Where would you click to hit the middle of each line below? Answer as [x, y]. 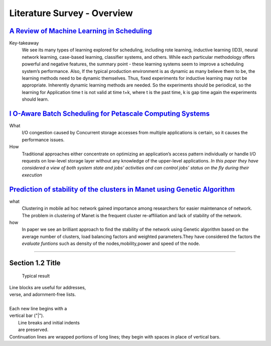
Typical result [36, 276]
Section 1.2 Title [35, 263]
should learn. [35, 99]
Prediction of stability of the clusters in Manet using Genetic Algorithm [122, 189]
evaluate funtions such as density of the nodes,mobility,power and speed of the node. [111, 243]
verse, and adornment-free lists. [43, 295]
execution [32, 175]
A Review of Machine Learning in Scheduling [81, 31]
